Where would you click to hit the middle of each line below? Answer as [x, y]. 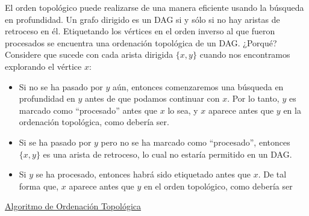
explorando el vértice [43, 66]
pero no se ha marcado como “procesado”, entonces [195, 142]
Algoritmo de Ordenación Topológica [73, 206]
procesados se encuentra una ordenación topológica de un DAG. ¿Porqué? [141, 42]
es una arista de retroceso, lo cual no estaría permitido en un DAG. [167, 154]
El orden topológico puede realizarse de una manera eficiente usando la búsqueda [154, 7]
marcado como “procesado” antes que [88, 110]
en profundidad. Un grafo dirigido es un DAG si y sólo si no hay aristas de [142, 19]
